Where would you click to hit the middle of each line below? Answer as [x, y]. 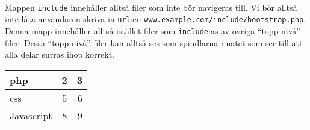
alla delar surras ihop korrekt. [60, 54]
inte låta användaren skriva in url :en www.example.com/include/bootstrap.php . [156, 19]
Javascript [31, 115]
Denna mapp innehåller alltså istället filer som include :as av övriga [130, 30]
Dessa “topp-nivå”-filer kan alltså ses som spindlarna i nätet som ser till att [163, 42]
